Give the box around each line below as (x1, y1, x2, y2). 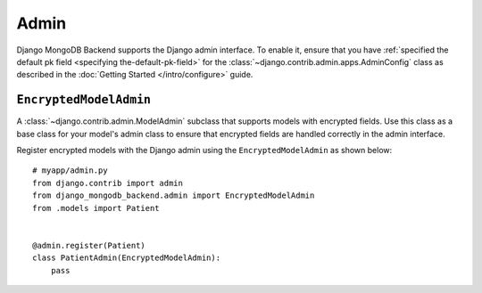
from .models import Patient (32, 203, 160, 213)
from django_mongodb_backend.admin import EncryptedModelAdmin (32, 191, 315, 200)
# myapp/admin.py (32, 166, 108, 175)
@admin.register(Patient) (32, 240, 146, 250)
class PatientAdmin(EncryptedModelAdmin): (32, 253, 221, 263)
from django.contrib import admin (32, 178, 183, 188)
